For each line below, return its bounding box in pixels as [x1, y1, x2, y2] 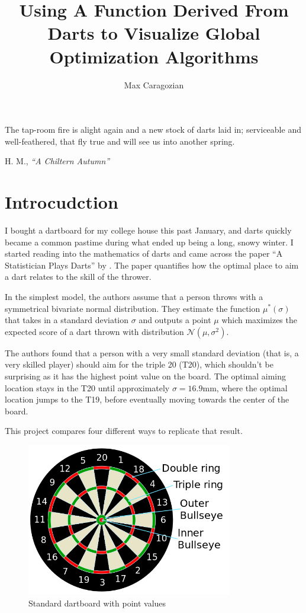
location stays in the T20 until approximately [5, 381, 170, 394]
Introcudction [5, 190, 118, 214]
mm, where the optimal [202, 381, 288, 394]
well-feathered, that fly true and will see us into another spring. [5, 135, 235, 147]
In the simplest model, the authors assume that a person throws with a [5, 290, 263, 302]
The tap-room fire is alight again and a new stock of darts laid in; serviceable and [5, 123, 301, 136]
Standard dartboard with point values [28, 596, 166, 609]
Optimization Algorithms [49, 44, 259, 68]
